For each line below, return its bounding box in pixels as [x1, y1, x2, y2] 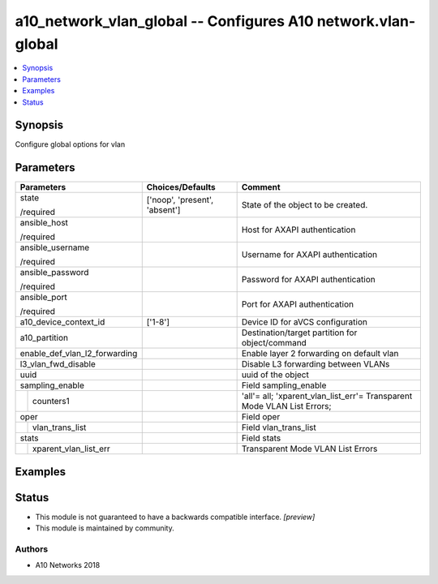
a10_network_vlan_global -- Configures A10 [15, 12, 314, 30]
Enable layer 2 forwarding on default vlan [241, 348, 399, 359]
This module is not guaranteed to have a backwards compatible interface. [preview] [35, 512, 316, 522]
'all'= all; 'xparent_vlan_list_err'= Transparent [241, 390, 413, 401]
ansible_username [19, 242, 90, 253]
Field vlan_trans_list [241, 422, 316, 433]
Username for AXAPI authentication [241, 249, 377, 260]
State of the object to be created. [241, 200, 368, 211]
